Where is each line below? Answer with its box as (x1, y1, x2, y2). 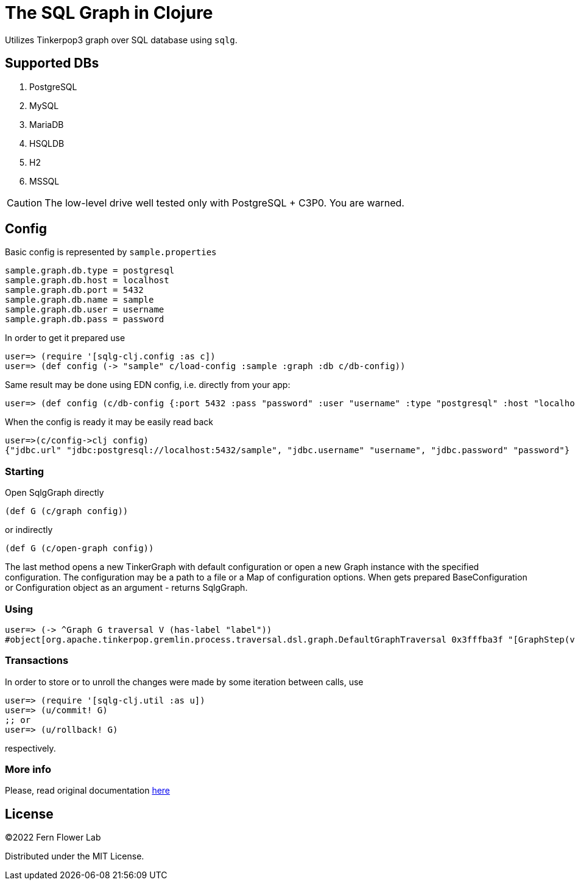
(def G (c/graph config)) (5, 506, 129, 517)
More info (5, 763, 51, 776)
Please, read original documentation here (5, 785, 171, 796)
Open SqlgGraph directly (5, 487, 104, 498)
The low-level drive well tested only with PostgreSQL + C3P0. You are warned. (44, 196, 404, 209)
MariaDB (29, 119, 64, 130)
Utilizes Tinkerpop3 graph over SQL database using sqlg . (5, 34, 238, 45)
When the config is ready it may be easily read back (5, 417, 213, 428)
